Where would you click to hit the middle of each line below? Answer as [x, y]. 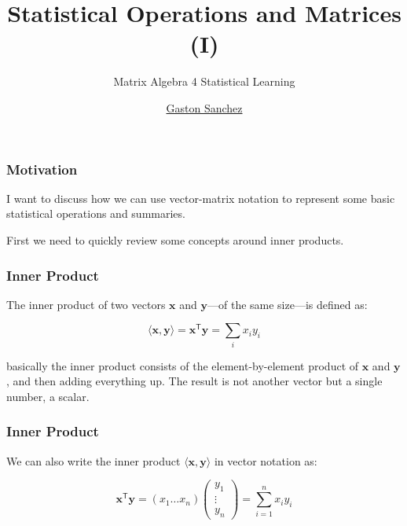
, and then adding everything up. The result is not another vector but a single [194, 381]
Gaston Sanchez [204, 107]
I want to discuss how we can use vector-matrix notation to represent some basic [201, 198]
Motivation [42, 169]
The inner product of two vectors [86, 304]
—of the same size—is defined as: [287, 304]
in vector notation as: [266, 460]
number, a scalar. [48, 396]
